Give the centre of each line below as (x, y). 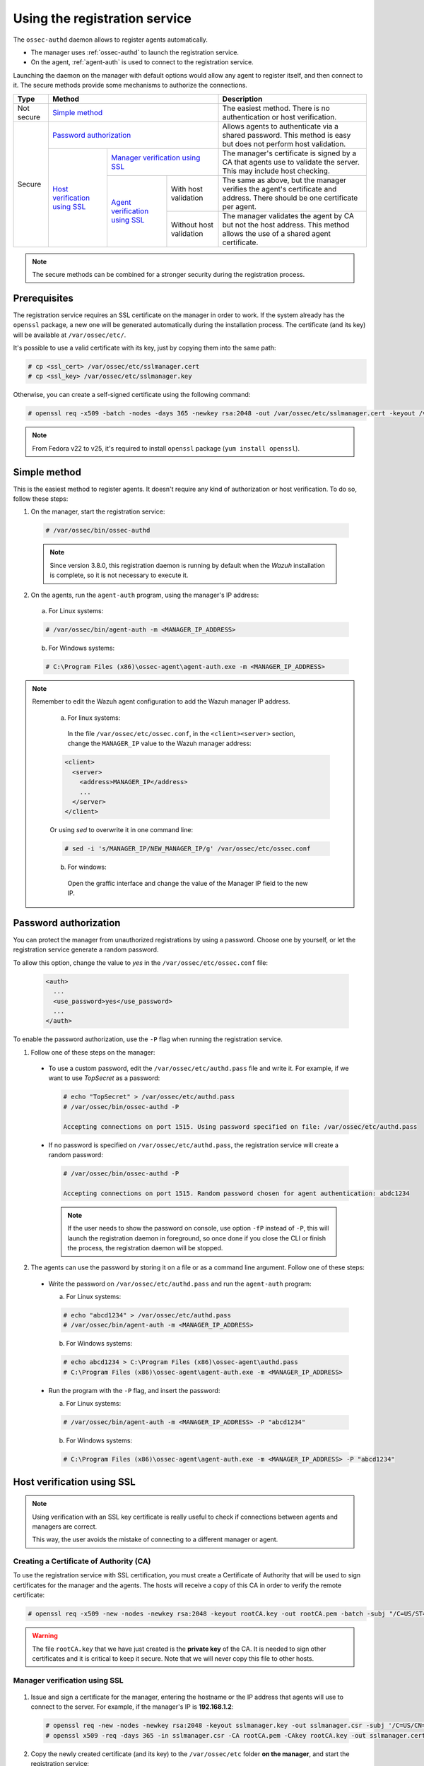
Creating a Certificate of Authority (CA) (82, 1561)
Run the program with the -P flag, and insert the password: (134, 1390)
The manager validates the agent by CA (288, 215)
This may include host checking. (276, 171)
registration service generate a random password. (86, 949)
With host (187, 189)
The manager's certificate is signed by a (289, 153)
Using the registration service (102, 18)
